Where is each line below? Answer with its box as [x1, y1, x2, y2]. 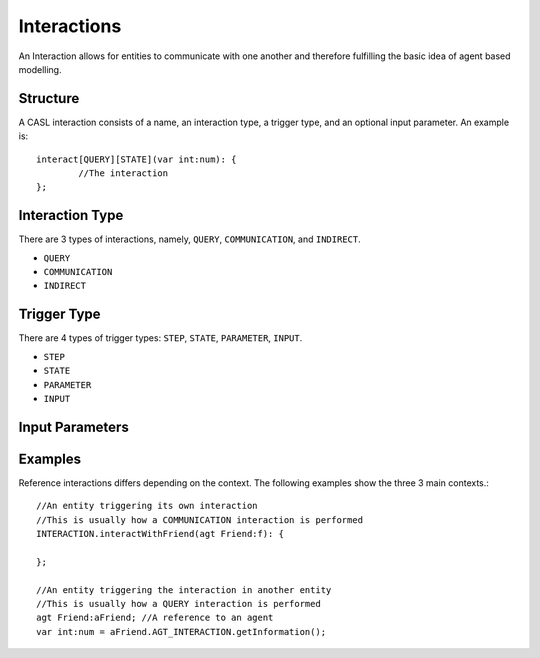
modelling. [18, 63, 62, 75]
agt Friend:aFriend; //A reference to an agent [36, 612, 274, 624]
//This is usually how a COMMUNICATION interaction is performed [36, 514, 364, 525]
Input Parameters [18, 418, 129, 435]
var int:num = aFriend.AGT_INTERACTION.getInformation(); [36, 626, 327, 637]
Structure [18, 90, 80, 107]
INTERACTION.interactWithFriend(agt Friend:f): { [36, 528, 285, 540]
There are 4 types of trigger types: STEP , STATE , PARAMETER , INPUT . [18, 332, 303, 344]
